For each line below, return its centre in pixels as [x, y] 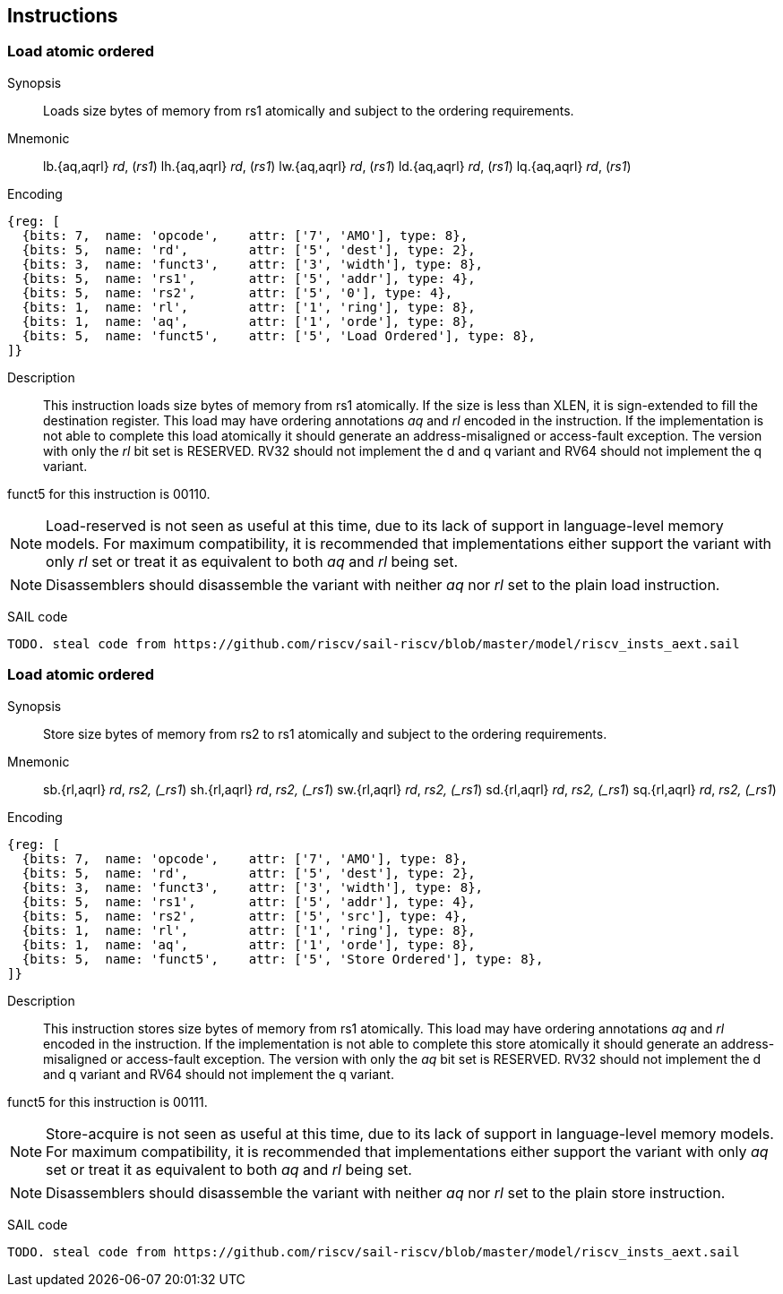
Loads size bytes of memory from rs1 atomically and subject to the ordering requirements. [309, 110]
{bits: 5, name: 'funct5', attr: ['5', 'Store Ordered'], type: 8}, [283, 959]
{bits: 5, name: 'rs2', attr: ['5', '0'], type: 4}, [237, 292]
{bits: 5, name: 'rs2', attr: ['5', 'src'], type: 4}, [245, 916]
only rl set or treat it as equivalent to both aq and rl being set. [252, 561]
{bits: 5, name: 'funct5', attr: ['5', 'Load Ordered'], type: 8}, [279, 335]
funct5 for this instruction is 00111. [108, 1101]
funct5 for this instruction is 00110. [109, 493]
